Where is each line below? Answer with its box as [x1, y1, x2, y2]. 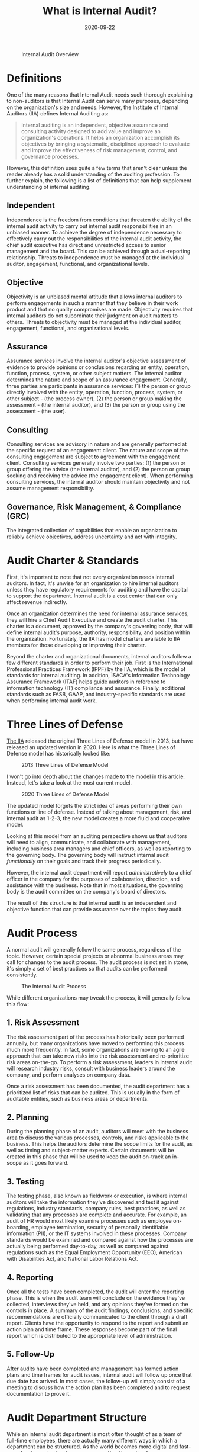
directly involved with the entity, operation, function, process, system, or [6, 389, 183, 396]
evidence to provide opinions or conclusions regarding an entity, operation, [6, 364, 190, 371]
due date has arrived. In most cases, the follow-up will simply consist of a [6, 1377, 186, 1384]
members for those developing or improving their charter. [6, 641, 146, 648]
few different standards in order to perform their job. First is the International [6, 659, 193, 666]
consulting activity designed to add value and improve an [21, 127, 161, 134]
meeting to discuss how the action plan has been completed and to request [6, 1384, 190, 1391]
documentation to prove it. [6, 1390, 71, 1397]
